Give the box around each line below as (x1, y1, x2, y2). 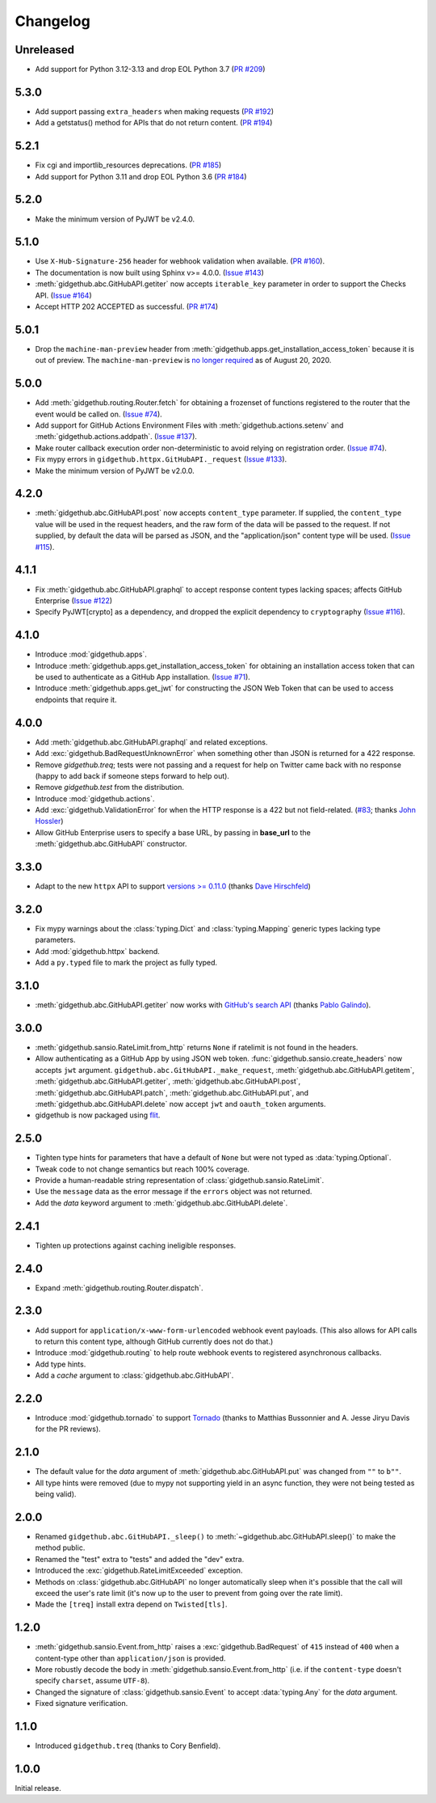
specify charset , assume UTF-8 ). (35, 1676, 150, 1686)
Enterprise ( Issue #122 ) (35, 595, 113, 606)
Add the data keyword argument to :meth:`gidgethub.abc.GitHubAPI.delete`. (35, 1197, 288, 1208)
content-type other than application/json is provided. (35, 1653, 226, 1663)
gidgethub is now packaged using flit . (35, 1110, 161, 1120)
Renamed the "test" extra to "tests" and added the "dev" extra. (35, 1554, 245, 1564)
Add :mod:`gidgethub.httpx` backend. (35, 946, 161, 956)
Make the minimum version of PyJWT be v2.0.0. (35, 466, 195, 475)
